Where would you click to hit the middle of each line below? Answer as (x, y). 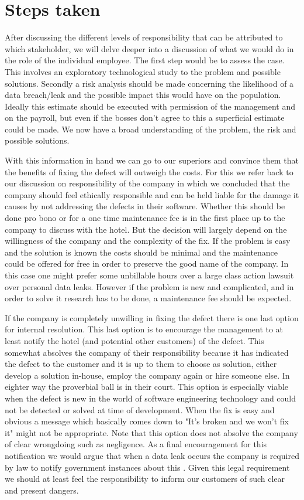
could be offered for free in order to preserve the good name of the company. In (147, 263)
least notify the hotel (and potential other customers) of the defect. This (134, 340)
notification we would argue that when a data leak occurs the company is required (152, 455)
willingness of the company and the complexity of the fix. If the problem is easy (148, 241)
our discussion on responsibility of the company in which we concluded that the (147, 183)
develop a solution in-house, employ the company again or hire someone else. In (147, 375)
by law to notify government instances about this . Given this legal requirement (147, 467)
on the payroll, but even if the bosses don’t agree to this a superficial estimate (145, 118)
